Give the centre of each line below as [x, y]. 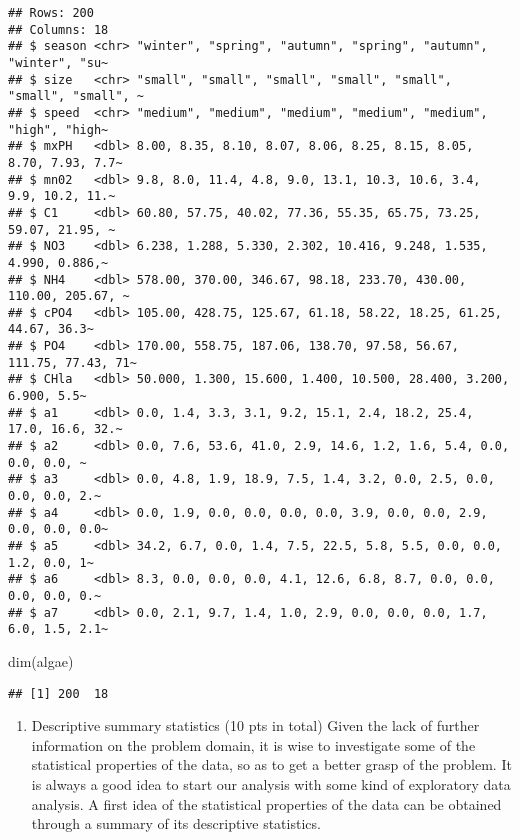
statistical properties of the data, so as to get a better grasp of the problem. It [271, 764]
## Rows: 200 [51, 13]
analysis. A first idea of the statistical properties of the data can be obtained [266, 803]
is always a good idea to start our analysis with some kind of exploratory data [271, 783]
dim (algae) [41, 660]
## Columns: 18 [58, 29]
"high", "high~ [58, 129]
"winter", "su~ [58, 62]
